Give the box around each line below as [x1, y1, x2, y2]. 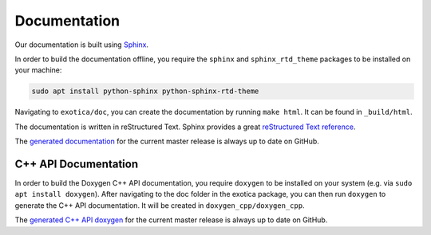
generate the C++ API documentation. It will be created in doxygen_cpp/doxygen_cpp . [14, 200, 305, 210]
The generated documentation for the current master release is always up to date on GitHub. [14, 136, 319, 147]
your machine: [14, 65, 62, 75]
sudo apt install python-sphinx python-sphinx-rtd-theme [31, 87, 259, 96]
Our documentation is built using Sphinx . [14, 40, 149, 49]
